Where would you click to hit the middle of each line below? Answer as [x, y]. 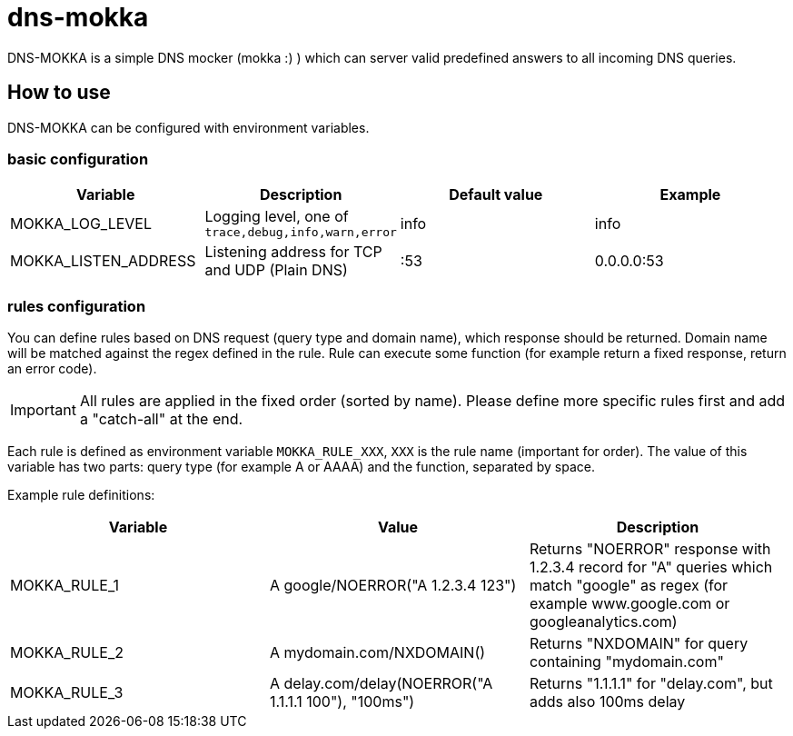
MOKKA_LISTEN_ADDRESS [103, 261]
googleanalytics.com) [603, 622]
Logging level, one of [277, 217]
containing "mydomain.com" [626, 662]
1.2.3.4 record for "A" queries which [651, 567]
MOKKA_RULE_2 [67, 653]
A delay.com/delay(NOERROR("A [381, 684]
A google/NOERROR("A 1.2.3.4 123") [393, 586]
